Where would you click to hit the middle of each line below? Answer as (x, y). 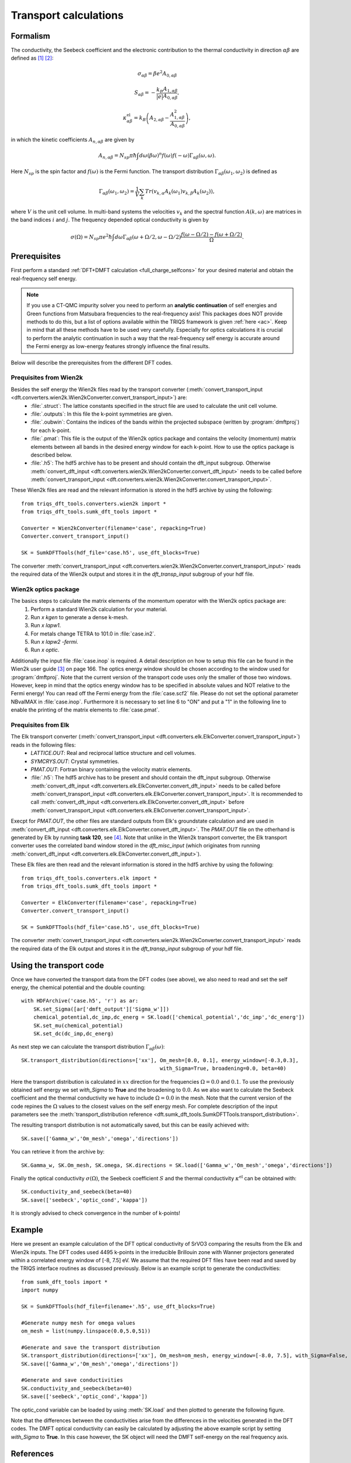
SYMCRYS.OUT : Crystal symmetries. (75, 761)
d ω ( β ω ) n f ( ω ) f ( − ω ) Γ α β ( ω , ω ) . (178, 156)
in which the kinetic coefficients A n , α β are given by (73, 140)
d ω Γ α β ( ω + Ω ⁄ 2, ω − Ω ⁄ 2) (148, 237)
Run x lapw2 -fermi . (54, 642)
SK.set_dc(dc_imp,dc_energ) (73, 1033)
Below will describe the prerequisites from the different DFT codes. (92, 362)
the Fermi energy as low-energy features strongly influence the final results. (118, 346)
